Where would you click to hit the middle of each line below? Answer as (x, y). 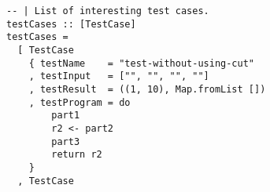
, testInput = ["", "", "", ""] (119, 76)
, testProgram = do (80, 102)
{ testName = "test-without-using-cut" (141, 63)
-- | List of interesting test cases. (108, 11)
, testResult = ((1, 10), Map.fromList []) (147, 89)
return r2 (77, 155)
